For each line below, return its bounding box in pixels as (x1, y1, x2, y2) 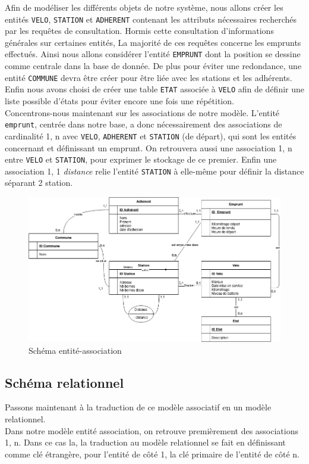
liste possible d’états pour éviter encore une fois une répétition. (5, 95, 234, 107)
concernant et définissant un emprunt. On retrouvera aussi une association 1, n (5, 141, 292, 154)
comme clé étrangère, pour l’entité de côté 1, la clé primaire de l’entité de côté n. (5, 447, 299, 460)
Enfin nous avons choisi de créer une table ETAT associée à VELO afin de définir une (5, 83, 305, 95)
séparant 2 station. (5, 176, 73, 189)
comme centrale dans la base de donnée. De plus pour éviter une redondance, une (5, 60, 302, 72)
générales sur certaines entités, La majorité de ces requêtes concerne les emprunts (5, 36, 301, 48)
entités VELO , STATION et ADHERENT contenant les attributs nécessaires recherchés (5, 13, 297, 25)
